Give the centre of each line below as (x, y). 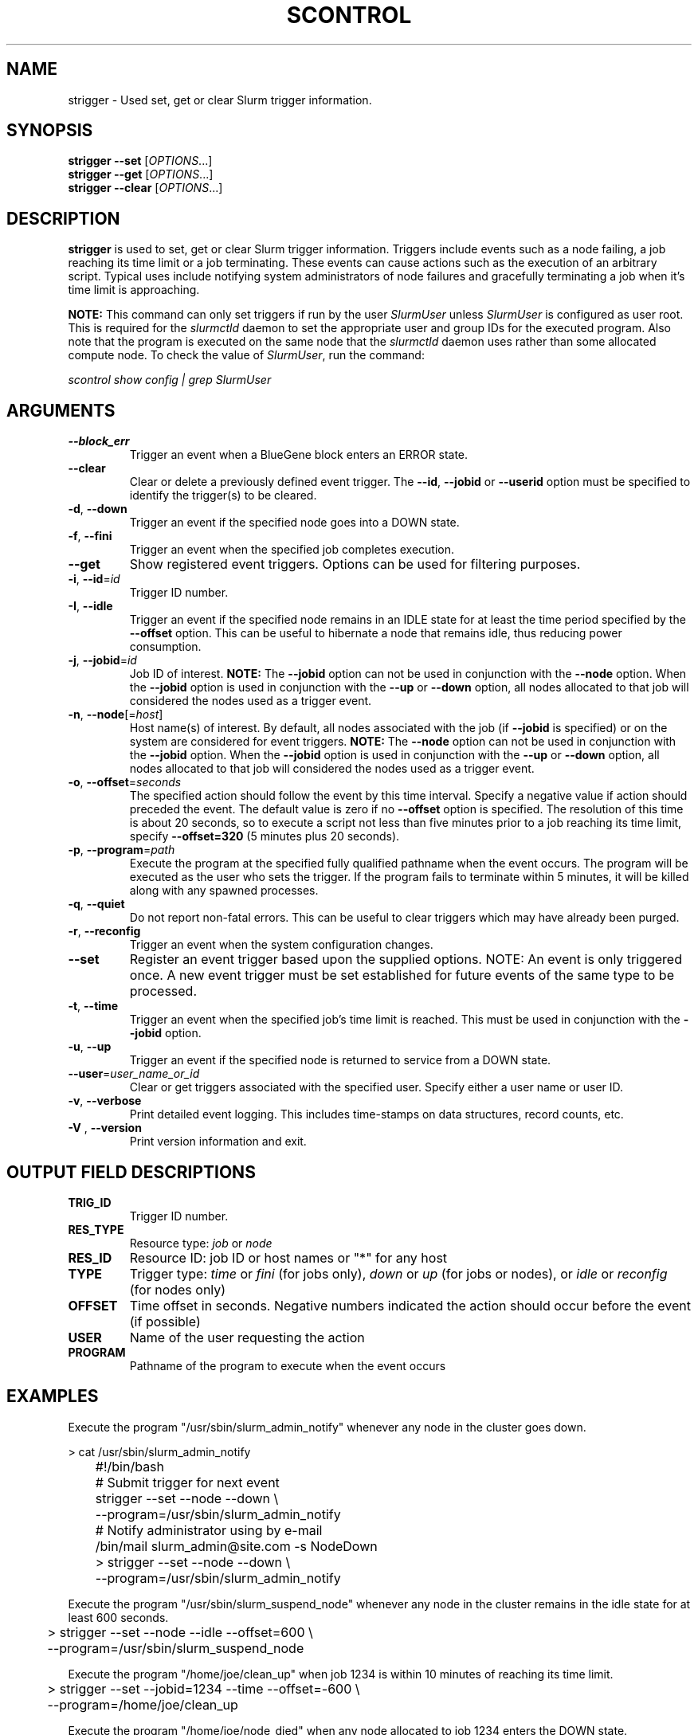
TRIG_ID (90, 1202)
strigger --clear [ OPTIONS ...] (145, 188)
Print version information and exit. (218, 1142)
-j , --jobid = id (102, 660)
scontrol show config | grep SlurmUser (170, 380)
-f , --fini (90, 536)
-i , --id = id (94, 579)
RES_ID (90, 1257)
